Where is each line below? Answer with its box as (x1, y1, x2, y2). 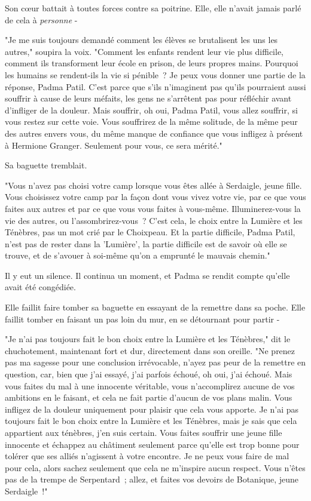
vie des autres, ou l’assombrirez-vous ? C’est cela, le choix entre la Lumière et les (5, 214, 303, 226)
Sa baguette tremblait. (5, 159, 87, 171)
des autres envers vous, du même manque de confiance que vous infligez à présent (5, 127, 303, 139)
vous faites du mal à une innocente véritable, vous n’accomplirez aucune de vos (5, 379, 295, 392)
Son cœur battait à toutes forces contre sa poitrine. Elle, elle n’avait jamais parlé (5, 2, 301, 14)
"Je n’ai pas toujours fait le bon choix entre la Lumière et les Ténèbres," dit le (5, 333, 291, 345)
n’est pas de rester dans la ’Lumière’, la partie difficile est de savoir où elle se (5, 237, 287, 250)
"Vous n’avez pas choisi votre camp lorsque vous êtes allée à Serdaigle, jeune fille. (5, 179, 302, 191)
